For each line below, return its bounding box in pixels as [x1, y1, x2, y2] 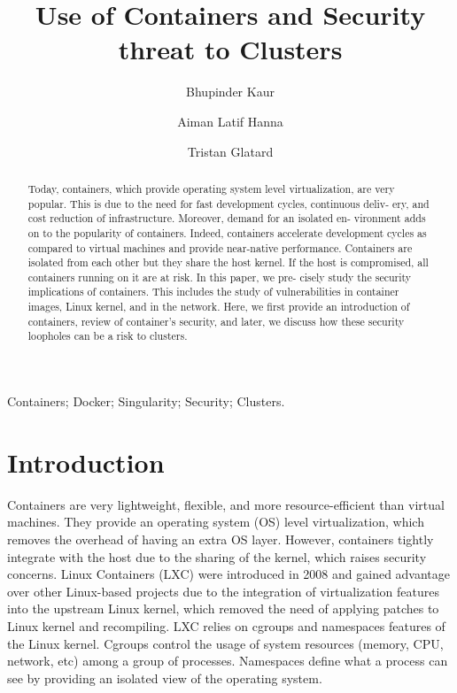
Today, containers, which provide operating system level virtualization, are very [27, 181, 395, 196]
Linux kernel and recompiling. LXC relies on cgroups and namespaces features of [7, 616, 445, 635]
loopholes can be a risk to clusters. [27, 328, 188, 343]
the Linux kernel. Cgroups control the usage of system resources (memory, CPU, [7, 634, 444, 652]
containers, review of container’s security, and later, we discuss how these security [27, 313, 405, 328]
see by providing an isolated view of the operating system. [7, 668, 322, 687]
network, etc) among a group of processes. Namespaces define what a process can [7, 651, 448, 670]
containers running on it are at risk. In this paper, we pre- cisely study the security [27, 269, 412, 284]
